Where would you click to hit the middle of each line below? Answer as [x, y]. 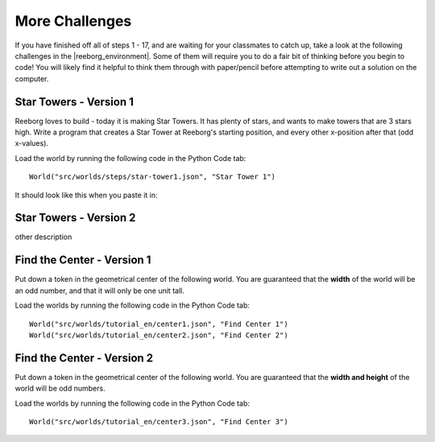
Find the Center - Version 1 [83, 260]
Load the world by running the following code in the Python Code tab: [130, 158]
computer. [32, 78]
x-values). [31, 143]
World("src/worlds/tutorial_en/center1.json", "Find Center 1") [159, 324]
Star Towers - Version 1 [75, 102]
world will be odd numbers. [60, 388]
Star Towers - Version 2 [75, 218]
